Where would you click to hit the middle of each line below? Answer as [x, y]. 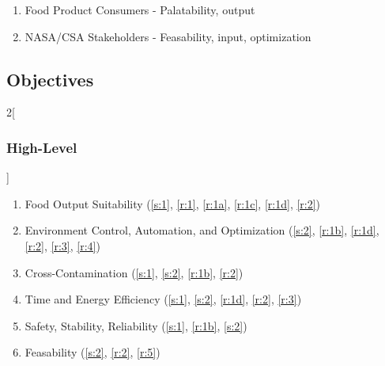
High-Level [42, 147]
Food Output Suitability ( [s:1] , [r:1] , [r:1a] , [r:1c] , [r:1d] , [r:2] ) [173, 203]
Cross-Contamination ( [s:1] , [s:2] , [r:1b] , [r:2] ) [134, 272]
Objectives [50, 79]
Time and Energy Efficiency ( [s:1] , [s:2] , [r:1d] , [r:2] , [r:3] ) [163, 299]
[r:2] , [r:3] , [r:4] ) [62, 245]
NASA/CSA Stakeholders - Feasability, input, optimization [168, 36]
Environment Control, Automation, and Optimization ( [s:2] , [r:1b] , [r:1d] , [202, 230]
